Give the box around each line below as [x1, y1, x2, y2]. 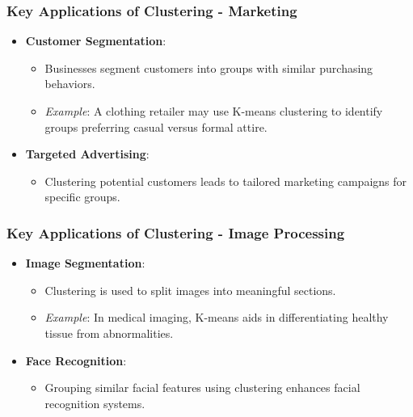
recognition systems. [44, 394, 145, 411]
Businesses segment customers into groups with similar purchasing [44, 59, 373, 76]
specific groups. [44, 188, 120, 205]
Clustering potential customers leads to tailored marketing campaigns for [44, 172, 407, 189]
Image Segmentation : [25, 255, 145, 272]
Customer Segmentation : [25, 32, 166, 49]
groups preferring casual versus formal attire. [44, 118, 268, 135]
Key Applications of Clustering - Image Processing [6, 222, 345, 242]
